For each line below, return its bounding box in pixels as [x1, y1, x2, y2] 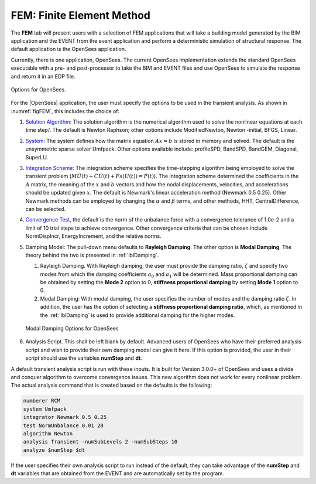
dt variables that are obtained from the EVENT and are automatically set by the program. [11, 470, 225, 477]
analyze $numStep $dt [23, 446, 85, 454]
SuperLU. [25, 154, 49, 161]
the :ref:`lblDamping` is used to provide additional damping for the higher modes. [40, 311, 235, 319]
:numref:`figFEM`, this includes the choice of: [11, 107, 120, 114]
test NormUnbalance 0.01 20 [23, 422, 104, 429]
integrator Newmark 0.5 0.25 [23, 414, 107, 421]
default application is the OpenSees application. [11, 46, 126, 53]
